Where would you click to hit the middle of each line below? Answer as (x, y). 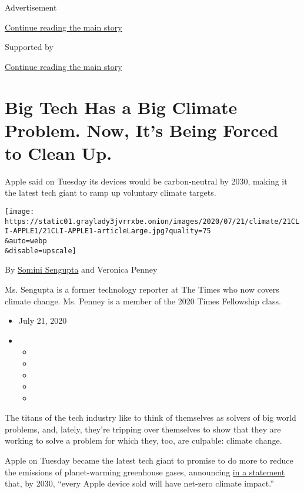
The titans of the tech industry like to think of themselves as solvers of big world (151, 417)
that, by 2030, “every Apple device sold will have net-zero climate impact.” (139, 483)
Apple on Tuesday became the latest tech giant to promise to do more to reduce (149, 460)
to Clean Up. (59, 152)
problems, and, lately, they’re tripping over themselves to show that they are (143, 429)
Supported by (29, 47)
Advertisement (31, 7)
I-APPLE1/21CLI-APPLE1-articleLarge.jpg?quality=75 (108, 231)
